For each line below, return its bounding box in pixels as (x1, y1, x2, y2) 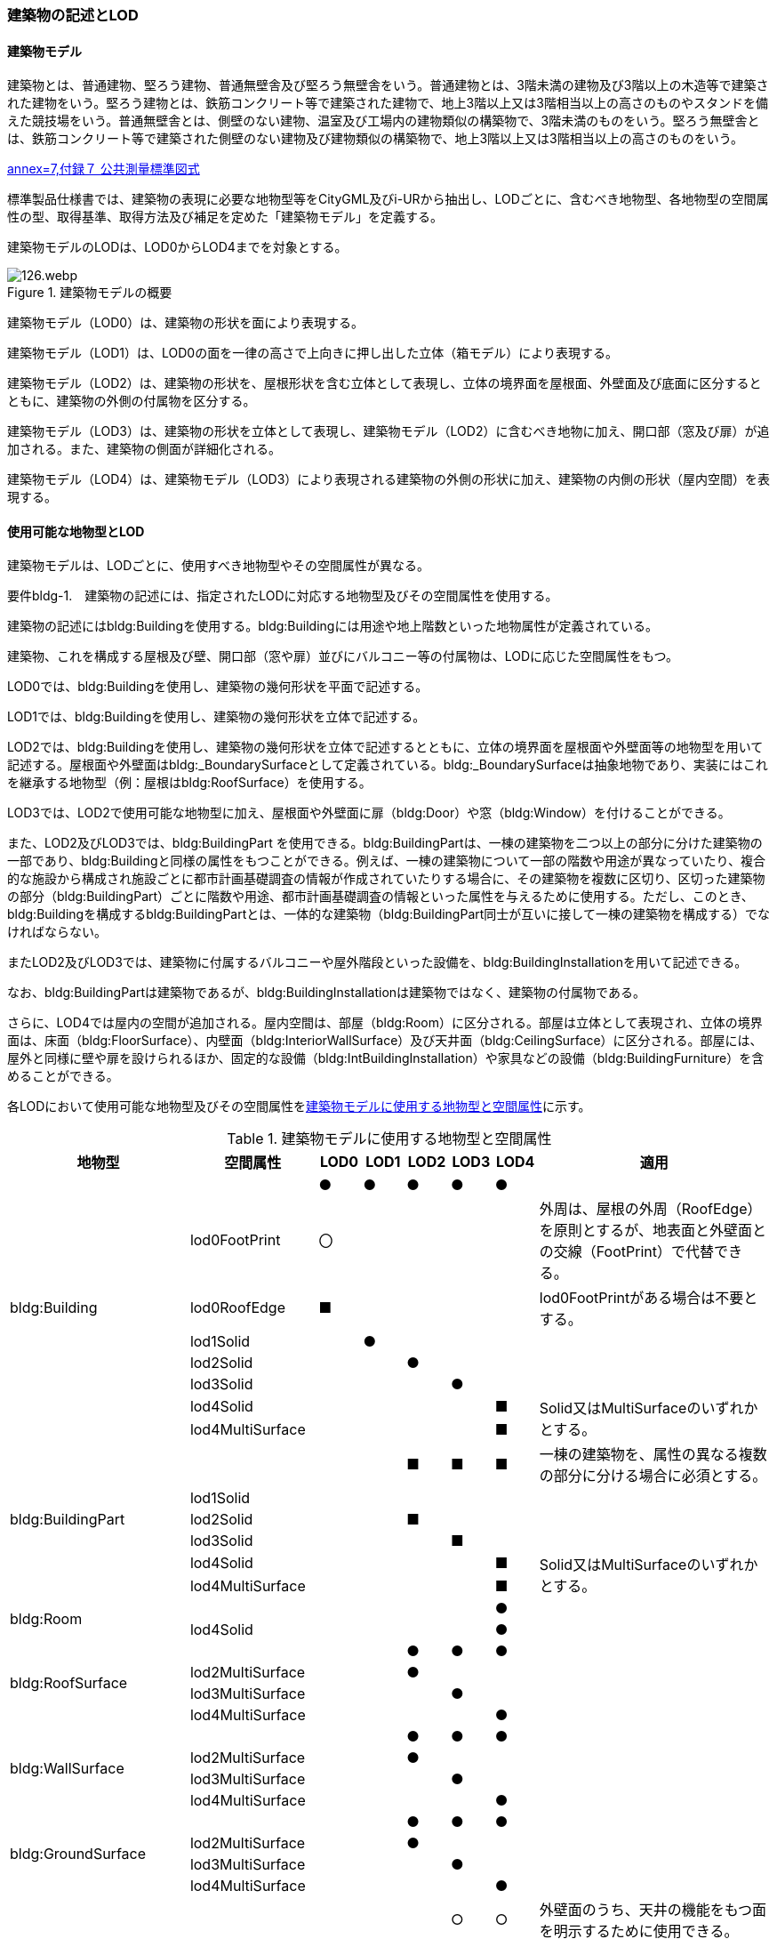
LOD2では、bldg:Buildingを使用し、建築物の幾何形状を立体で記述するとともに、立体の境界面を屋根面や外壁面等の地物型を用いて (7, 739, 764, 755)
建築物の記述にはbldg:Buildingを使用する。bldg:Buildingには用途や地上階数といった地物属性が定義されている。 (7, 618, 658, 634)
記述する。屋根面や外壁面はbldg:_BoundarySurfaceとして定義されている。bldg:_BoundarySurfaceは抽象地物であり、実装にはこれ (7, 757, 768, 773)
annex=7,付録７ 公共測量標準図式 (7, 161, 200, 177)
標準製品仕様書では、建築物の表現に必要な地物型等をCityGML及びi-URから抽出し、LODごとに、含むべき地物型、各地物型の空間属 (7, 191, 769, 207)
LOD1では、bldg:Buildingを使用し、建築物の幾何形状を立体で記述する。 (7, 709, 426, 725)
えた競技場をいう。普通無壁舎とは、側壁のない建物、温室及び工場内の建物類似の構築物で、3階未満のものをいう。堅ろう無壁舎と (7, 113, 760, 129)
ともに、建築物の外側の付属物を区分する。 (7, 393, 256, 409)
